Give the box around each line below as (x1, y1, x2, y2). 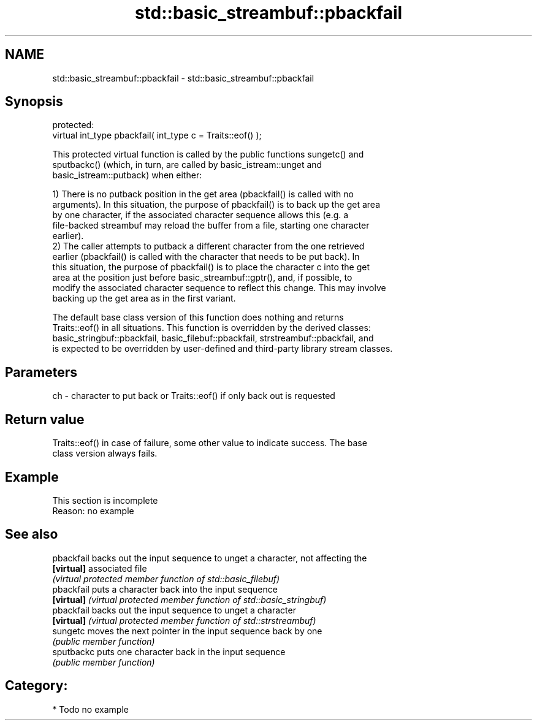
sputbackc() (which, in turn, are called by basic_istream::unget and (52, 159, 322, 170)
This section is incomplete (52, 495, 158, 506)
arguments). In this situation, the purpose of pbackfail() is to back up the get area (52, 199, 381, 210)
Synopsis (5, 94, 63, 110)
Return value (5, 411, 85, 427)
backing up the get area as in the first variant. (52, 293, 236, 304)
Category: (5, 678, 68, 694)
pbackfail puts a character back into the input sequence (52, 583, 278, 594)
